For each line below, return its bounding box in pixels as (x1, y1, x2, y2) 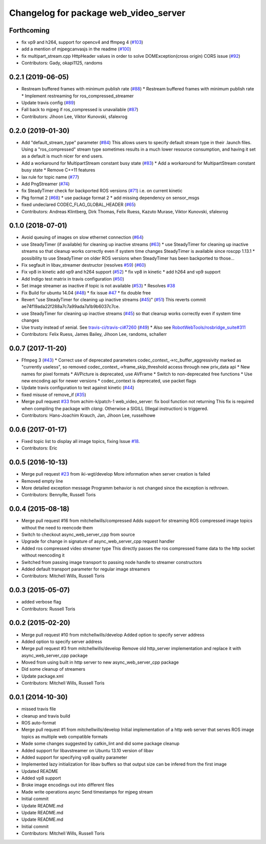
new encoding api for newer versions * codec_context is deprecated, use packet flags (21, 378, 197, 384)
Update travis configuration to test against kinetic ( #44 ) (21, 385, 134, 391)
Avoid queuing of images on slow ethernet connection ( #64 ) (21, 235, 144, 241)
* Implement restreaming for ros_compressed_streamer (21, 93, 134, 99)
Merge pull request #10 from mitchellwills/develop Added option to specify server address (21, 632, 204, 638)
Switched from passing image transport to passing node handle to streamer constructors (21, 559, 202, 565)
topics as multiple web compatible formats (21, 733, 108, 739)
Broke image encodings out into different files (21, 782, 114, 788)
